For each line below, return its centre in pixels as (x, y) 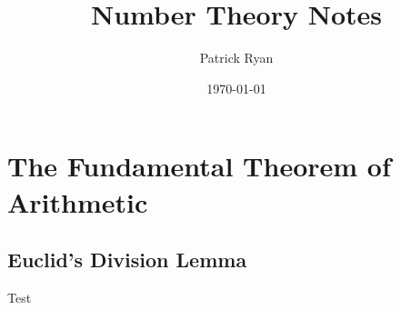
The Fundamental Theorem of (199, 166)
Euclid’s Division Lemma (127, 260)
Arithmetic (78, 201)
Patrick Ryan (236, 58)
